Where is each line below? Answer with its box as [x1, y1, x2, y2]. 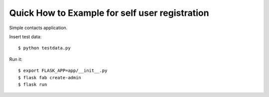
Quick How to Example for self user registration [9, 7, 209, 18]
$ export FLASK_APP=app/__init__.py [18, 68, 108, 74]
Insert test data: [9, 34, 42, 40]
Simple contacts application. [9, 25, 68, 31]
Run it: [9, 56, 22, 62]
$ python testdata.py [18, 45, 71, 51]
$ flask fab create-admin [18, 75, 82, 80]
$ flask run [18, 82, 47, 87]
